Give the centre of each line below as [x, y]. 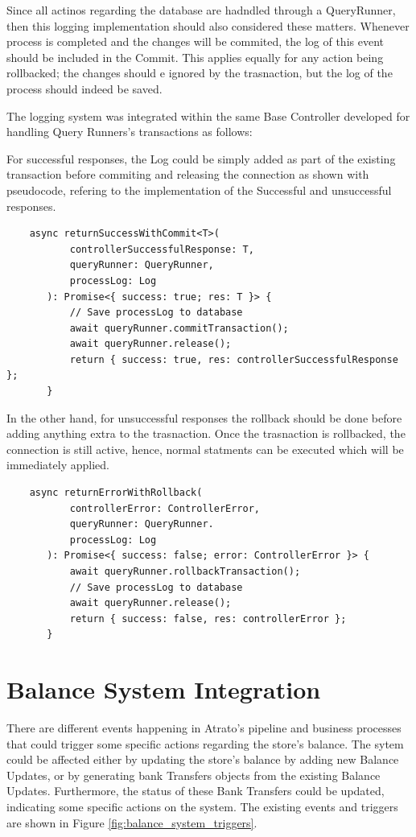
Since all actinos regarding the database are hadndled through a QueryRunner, [201, 10]
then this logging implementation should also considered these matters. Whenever [208, 25]
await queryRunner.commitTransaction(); [179, 328]
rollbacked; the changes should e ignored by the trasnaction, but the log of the [200, 73]
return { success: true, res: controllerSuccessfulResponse [234, 359]
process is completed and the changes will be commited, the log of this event [195, 41]
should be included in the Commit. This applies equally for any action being [195, 57]
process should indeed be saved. [84, 88]
